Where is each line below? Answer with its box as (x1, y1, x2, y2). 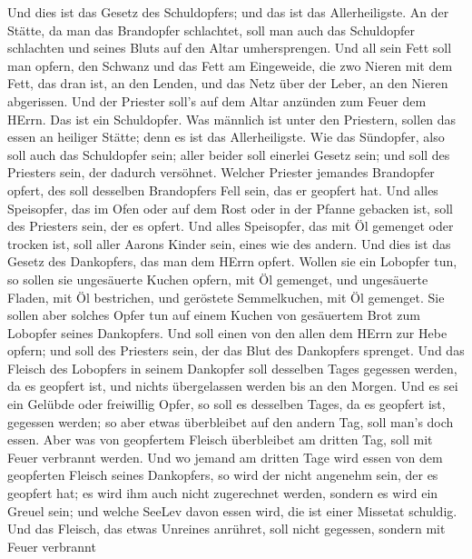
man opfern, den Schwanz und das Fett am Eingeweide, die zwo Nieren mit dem (7, 55, 453, 75)
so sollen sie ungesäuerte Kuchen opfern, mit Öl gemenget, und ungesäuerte (7, 269, 428, 288)
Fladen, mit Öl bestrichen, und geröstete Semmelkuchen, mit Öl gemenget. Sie (7, 287, 445, 306)
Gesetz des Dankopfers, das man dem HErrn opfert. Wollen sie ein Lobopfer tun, (7, 252, 457, 271)
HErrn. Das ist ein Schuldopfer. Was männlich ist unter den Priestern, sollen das (7, 109, 457, 128)
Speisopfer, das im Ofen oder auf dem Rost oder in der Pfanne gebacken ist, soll (7, 198, 453, 217)
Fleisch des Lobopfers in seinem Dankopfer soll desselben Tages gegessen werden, (7, 358, 457, 377)
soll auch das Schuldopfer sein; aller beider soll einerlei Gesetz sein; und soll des (7, 145, 450, 164)
